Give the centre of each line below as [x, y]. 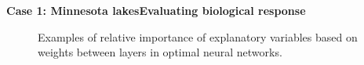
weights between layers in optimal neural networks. [160, 52]
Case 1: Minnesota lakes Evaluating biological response [156, 10]
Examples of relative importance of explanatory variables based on [198, 36]
